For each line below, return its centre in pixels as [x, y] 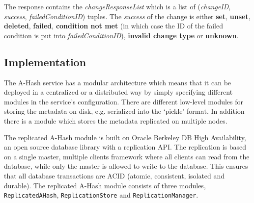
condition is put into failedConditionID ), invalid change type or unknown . [121, 35]
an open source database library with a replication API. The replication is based [125, 147]
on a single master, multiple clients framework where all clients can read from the [127, 156]
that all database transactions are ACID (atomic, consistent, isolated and [114, 175]
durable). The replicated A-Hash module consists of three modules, [105, 185]
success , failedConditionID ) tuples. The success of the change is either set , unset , [127, 16]
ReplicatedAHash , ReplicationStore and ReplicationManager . [101, 195]
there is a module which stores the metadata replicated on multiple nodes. [116, 120]
